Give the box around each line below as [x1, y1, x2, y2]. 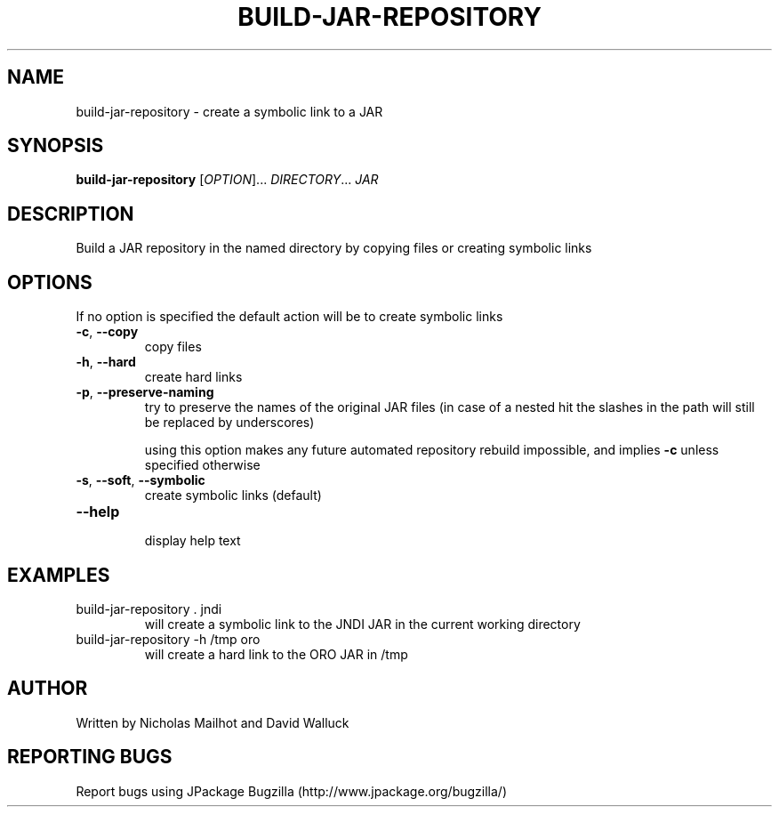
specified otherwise [144, 457, 261, 473]
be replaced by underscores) [144, 415, 315, 431]
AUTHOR [7, 677, 88, 700]
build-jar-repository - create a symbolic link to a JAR [76, 103, 383, 119]
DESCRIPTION [7, 202, 134, 225]
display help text [144, 533, 241, 549]
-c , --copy [76, 324, 139, 340]
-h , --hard [76, 354, 136, 370]
